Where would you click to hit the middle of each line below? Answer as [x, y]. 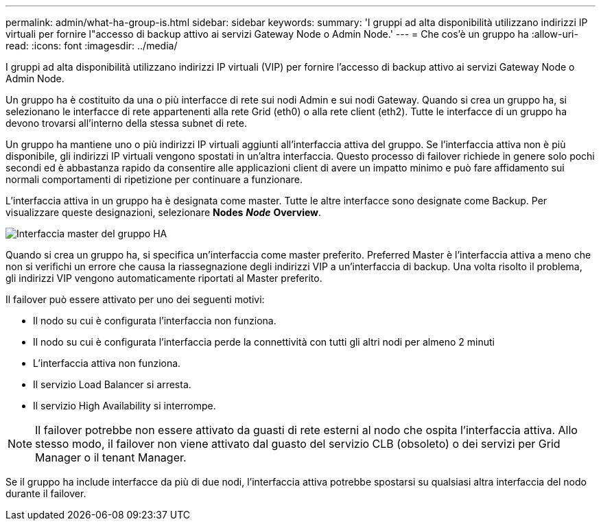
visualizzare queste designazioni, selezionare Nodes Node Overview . [164, 212]
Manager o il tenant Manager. [111, 457]
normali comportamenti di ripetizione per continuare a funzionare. [154, 179]
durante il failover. [46, 493]
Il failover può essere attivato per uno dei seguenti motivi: [135, 299]
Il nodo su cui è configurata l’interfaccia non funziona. [155, 321]
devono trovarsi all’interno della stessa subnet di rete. [126, 123]
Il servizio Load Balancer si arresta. [112, 384]
